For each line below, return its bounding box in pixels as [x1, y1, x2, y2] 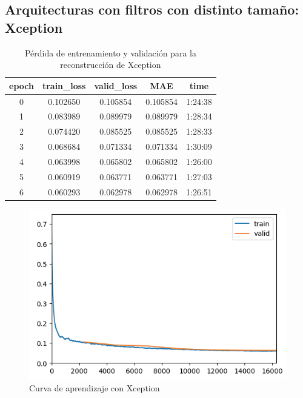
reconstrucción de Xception [60, 58, 161, 71]
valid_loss [94, 79, 138, 92]
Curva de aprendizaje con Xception [29, 381, 160, 394]
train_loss [42, 79, 86, 92]
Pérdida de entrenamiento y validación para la [24, 46, 196, 59]
